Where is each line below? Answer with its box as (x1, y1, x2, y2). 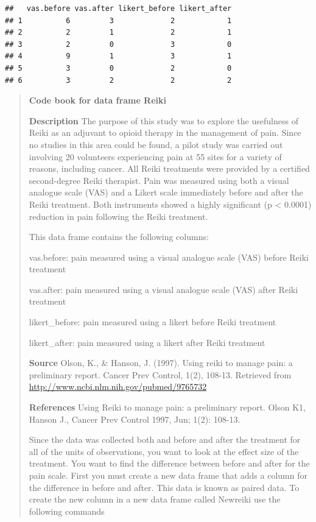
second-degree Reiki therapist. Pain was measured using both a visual (29, 174, 289, 186)
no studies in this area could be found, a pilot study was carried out (29, 138, 283, 150)
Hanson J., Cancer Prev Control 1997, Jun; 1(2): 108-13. (29, 412, 241, 425)
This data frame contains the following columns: (29, 230, 209, 243)
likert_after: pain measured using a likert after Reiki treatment (29, 336, 265, 348)
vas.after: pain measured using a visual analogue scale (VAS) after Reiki (29, 283, 298, 295)
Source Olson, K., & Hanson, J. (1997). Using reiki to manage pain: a (29, 356, 293, 369)
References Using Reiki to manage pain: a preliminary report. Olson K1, (29, 401, 306, 414)
